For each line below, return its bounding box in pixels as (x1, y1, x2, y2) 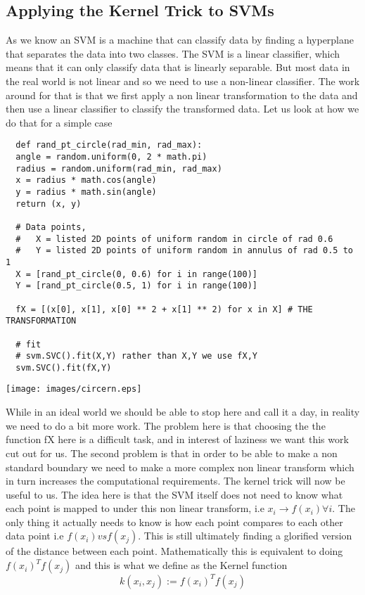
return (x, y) (15, 198, 82, 209)
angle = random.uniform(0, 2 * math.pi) (15, 152, 207, 162)
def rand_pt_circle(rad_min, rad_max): (15, 140, 203, 151)
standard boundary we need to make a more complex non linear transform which (6, 459, 354, 474)
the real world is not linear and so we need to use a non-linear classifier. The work (6, 73, 360, 88)
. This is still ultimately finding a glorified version (138, 528, 352, 543)
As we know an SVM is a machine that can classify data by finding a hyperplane (6, 32, 354, 47)
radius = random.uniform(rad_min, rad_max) (15, 163, 222, 174)
